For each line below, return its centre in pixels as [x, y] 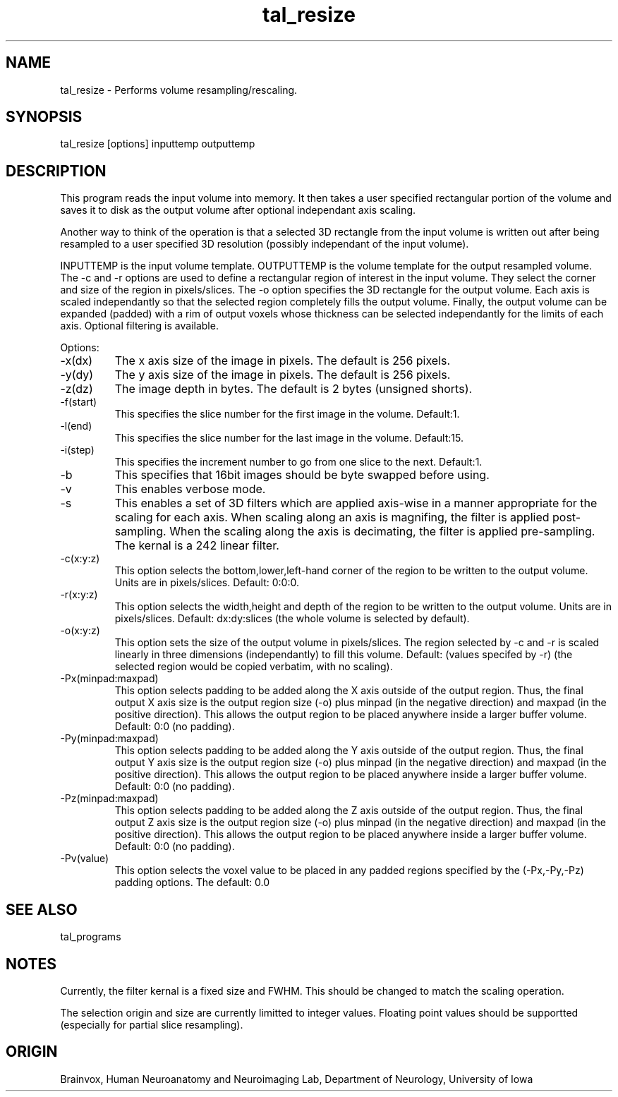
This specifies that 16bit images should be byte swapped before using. [302, 475]
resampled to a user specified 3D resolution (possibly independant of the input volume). [265, 244]
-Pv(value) [85, 859]
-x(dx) [77, 361]
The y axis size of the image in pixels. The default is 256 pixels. [283, 375]
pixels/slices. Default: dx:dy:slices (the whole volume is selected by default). [292, 619]
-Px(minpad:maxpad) [109, 679]
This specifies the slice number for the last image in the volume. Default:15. [289, 438]
